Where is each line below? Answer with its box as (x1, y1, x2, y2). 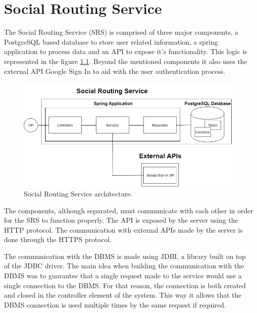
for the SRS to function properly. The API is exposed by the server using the (4, 215, 238, 225)
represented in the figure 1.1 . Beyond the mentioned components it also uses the (4, 56, 248, 66)
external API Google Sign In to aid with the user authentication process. (4, 65, 225, 76)
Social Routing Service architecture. (24, 188, 133, 198)
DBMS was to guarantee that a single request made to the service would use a (4, 270, 242, 281)
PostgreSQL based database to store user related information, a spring (4, 36, 218, 47)
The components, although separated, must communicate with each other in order (4, 205, 254, 215)
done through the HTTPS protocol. (4, 234, 112, 245)
